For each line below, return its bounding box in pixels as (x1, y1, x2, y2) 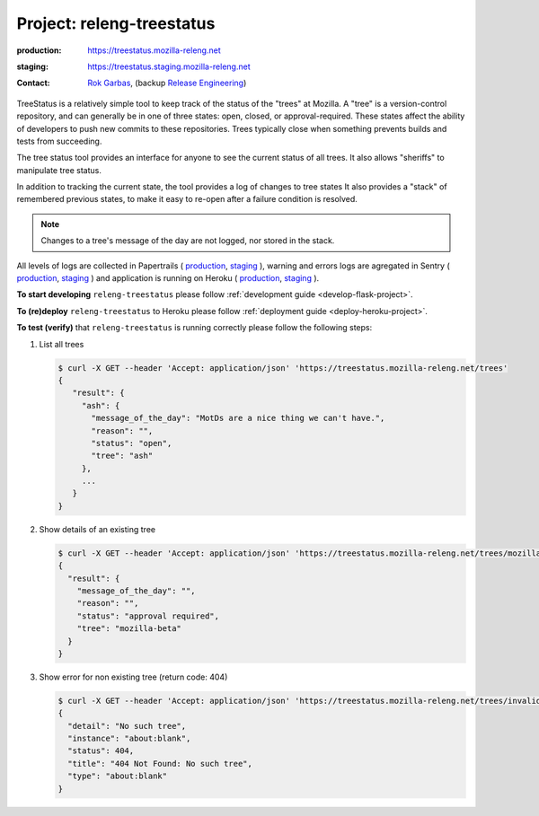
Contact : (16, 77, 51, 89)
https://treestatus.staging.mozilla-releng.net (87, 61, 251, 72)
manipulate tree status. (16, 164, 102, 175)
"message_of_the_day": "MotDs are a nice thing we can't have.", (91, 413, 385, 424)
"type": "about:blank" (67, 771, 168, 781)
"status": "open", (91, 438, 172, 448)
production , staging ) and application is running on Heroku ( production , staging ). (16, 273, 320, 284)
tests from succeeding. (16, 136, 102, 146)
